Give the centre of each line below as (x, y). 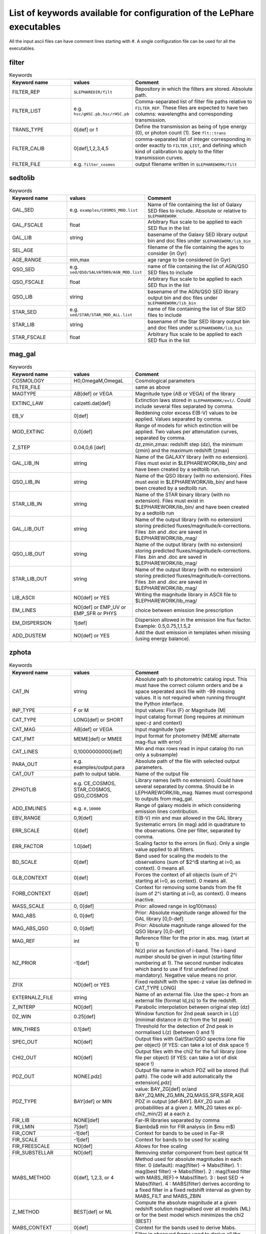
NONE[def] (86, 1120)
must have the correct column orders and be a (189, 685)
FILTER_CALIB (28, 149)
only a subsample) (157, 754)
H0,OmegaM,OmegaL (99, 381)
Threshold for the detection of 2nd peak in (184, 1026)
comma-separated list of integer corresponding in (193, 139)
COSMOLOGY (28, 381)
